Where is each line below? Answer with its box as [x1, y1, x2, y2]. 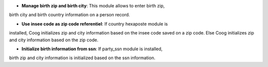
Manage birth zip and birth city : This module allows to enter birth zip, [21, 3, 165, 8]
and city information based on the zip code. [9, 37, 99, 43]
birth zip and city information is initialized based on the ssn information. [9, 55, 156, 61]
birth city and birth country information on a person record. [9, 12, 130, 18]
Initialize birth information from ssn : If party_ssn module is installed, [21, 46, 163, 52]
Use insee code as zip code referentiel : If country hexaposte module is [21, 21, 168, 27]
